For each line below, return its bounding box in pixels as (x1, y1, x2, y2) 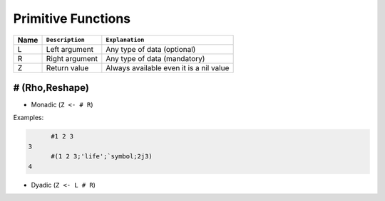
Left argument (46, 44, 94, 54)
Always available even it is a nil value (106, 63, 230, 72)
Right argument (46, 53, 98, 63)
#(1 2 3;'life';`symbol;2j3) (51, 153, 153, 161)
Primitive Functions (13, 11, 131, 26)
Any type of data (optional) (106, 44, 196, 54)
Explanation (106, 36, 145, 44)
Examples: (13, 114, 44, 122)
